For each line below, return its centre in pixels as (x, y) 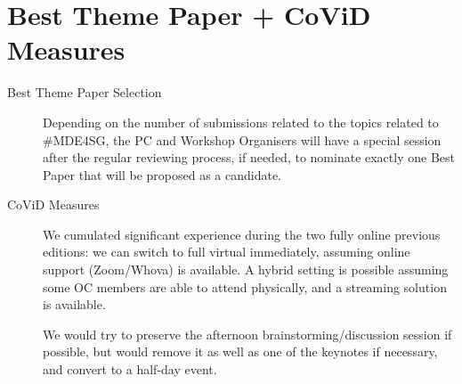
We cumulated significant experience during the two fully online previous (242, 234)
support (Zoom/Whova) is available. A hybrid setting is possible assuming (246, 270)
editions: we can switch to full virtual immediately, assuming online (227, 252)
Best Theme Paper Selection (85, 92)
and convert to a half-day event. (130, 369)
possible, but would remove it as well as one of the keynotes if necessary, (240, 351)
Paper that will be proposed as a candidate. (162, 174)
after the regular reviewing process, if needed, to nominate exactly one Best (249, 157)
